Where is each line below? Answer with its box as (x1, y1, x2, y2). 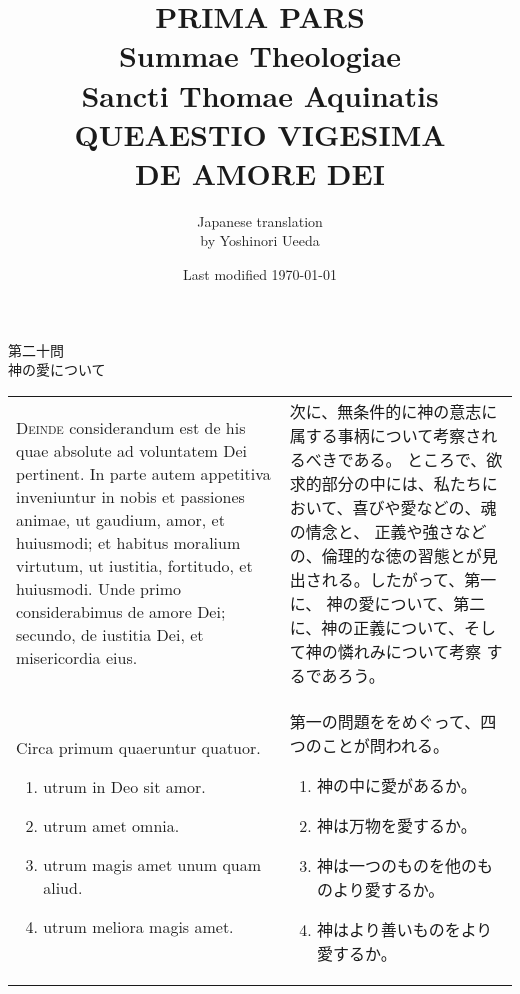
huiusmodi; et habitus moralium (16, 531, 241, 555)
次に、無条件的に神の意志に (289, 399, 498, 423)
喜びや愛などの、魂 (352, 495, 497, 519)
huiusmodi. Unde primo (16, 577, 182, 601)
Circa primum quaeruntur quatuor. (16, 735, 261, 759)
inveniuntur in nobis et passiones (16, 485, 245, 509)
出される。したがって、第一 (289, 567, 497, 591)
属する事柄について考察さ (289, 423, 482, 447)
